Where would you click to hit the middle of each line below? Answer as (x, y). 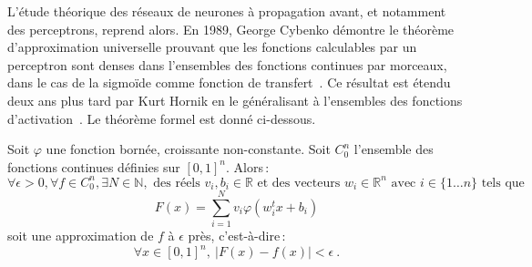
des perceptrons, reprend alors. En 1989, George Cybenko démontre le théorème (231, 29)
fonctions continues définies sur (94, 166)
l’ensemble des (394, 149)
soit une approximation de (81, 235)
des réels (177, 183)
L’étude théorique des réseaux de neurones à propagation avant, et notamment (227, 11)
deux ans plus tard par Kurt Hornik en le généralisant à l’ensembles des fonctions (235, 100)
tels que (503, 183)
